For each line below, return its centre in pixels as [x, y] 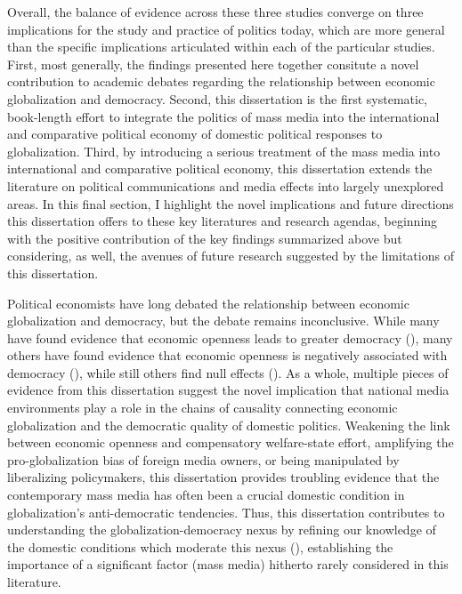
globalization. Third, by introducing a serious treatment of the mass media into [224, 151]
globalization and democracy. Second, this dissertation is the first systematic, [217, 98]
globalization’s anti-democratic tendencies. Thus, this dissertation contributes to [226, 512]
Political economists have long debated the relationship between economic [208, 303]
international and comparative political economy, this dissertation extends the [220, 169]
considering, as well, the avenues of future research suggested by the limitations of [231, 256]
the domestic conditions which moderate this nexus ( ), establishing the [200, 546]
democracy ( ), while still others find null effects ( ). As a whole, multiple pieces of [228, 372]
